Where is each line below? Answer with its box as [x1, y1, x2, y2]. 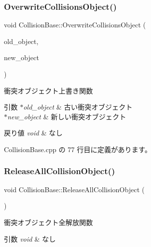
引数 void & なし [4, 233, 56, 244]
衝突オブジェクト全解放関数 [4, 217, 93, 227]
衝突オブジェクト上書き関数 [4, 85, 93, 95]
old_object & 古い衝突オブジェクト [23, 102, 132, 112]
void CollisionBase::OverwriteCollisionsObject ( [4, 20, 146, 30]
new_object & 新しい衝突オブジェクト [7, 111, 126, 121]
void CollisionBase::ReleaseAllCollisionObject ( [4, 184, 145, 194]
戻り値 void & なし [4, 128, 63, 138]
